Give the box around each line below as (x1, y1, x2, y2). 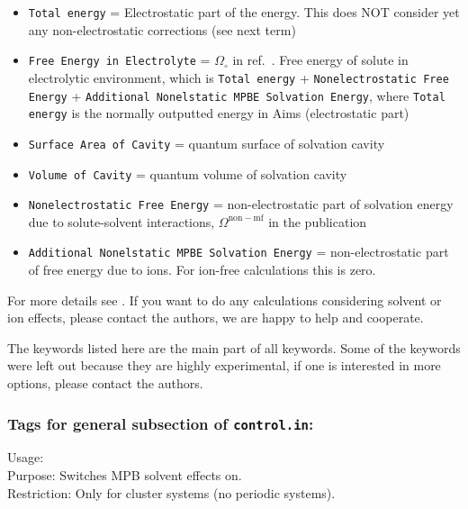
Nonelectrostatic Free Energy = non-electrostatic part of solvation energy (28, 195, 454, 214)
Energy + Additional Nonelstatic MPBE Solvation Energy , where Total (28, 86, 445, 105)
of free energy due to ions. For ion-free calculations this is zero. (28, 260, 376, 279)
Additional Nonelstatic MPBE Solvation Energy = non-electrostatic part (28, 242, 449, 261)
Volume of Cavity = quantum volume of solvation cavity (28, 164, 347, 183)
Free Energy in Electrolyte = (28, 50, 211, 69)
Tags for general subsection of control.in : (7, 412, 314, 434)
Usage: (7, 448, 44, 467)
